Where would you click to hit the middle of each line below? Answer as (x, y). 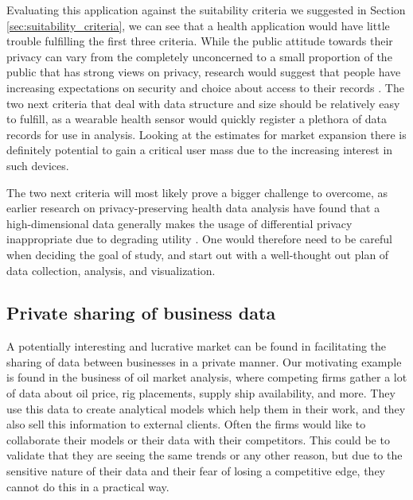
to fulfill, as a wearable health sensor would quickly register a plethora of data (197, 119)
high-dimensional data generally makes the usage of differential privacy (179, 223)
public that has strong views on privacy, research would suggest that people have (204, 72)
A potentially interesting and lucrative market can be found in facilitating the (197, 346)
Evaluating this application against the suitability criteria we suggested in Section (206, 10)
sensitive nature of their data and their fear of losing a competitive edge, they (196, 471)
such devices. (38, 165)
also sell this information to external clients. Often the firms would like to (186, 424)
